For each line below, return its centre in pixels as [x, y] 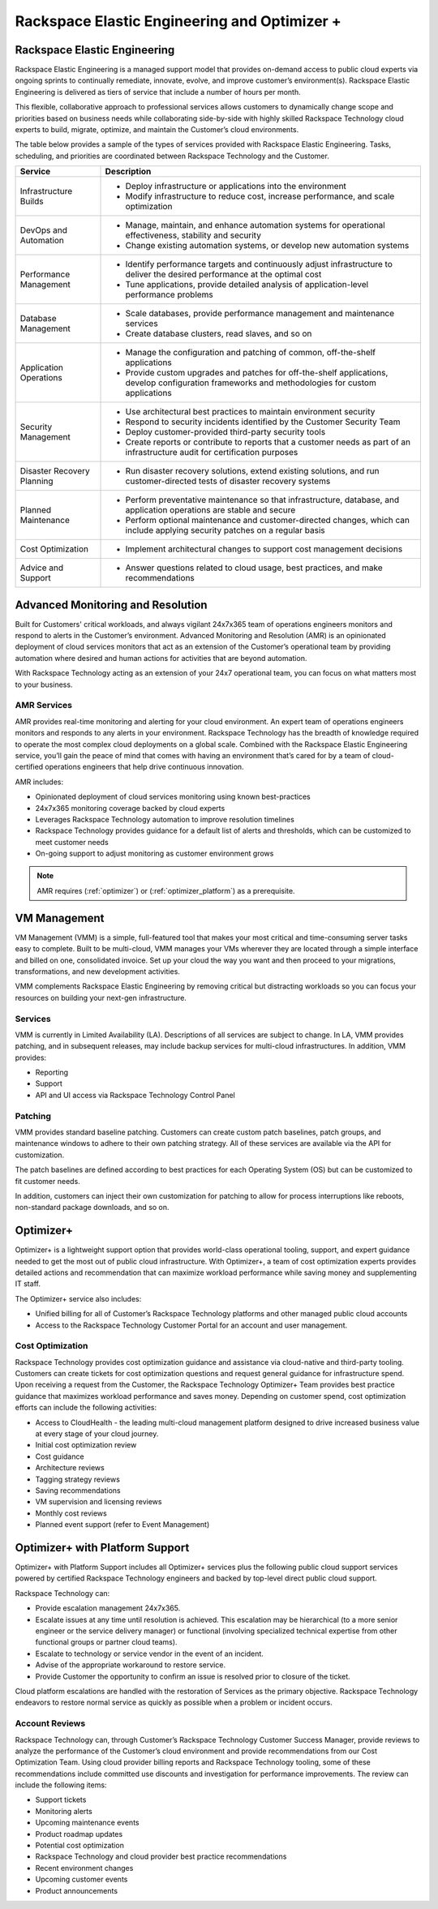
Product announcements [76, 1890]
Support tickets [61, 1800]
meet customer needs [72, 842]
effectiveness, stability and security [193, 235]
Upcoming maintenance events [87, 1823]
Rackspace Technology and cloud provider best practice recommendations [161, 1856]
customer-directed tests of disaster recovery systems [228, 481]
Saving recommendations [78, 1491]
